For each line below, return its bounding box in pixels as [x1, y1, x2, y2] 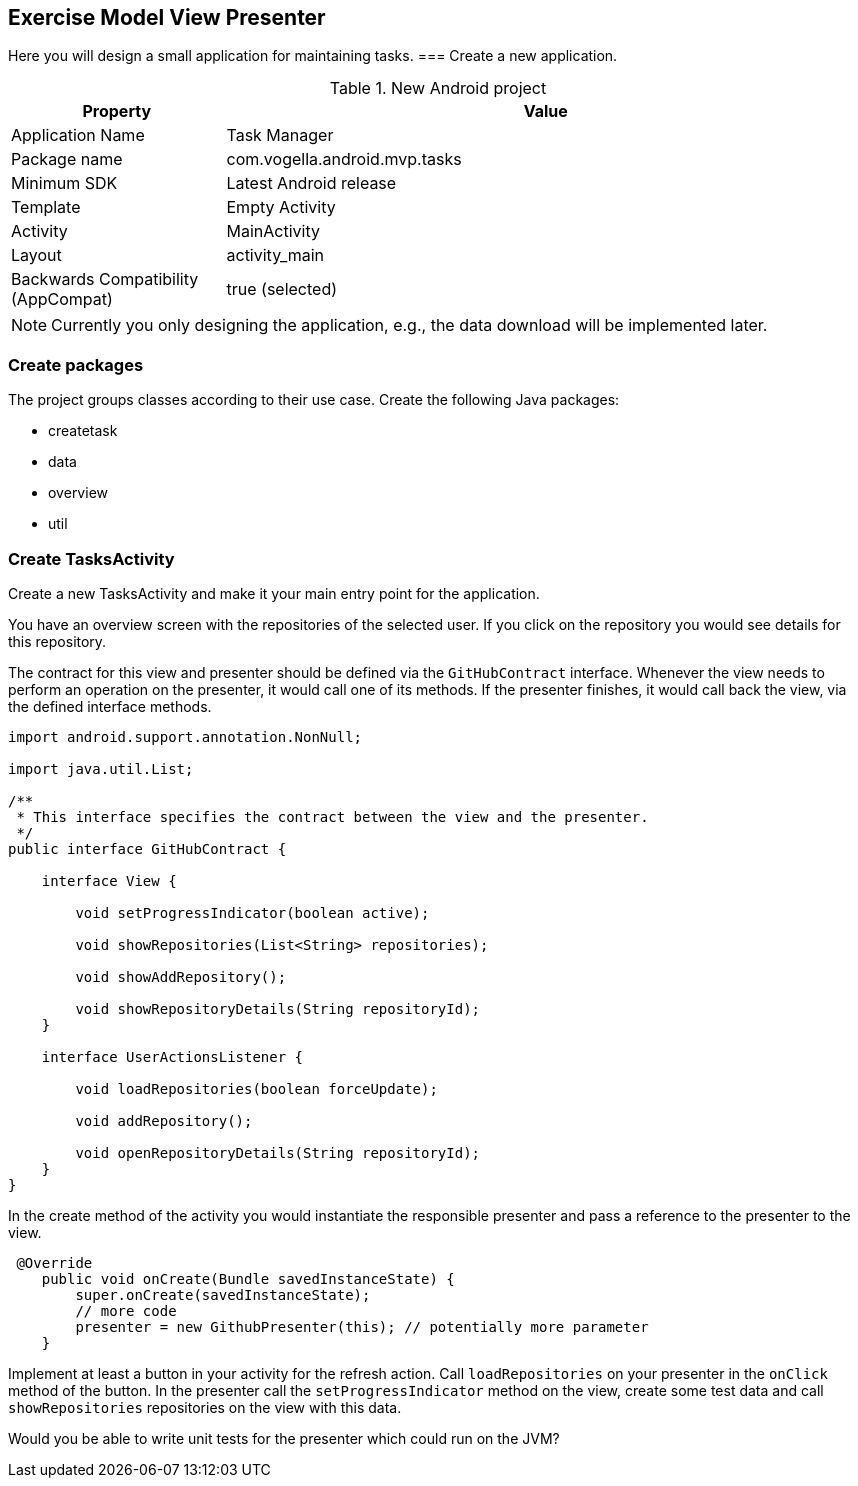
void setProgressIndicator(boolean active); [75, 904, 430, 921]
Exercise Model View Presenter [8, 5, 326, 30]
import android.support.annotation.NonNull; [8, 728, 363, 745]
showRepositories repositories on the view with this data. [8, 1398, 402, 1416]
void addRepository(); [75, 1112, 253, 1129]
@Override [16, 1254, 93, 1271]
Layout [11, 245, 62, 266]
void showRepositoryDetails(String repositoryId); [75, 1000, 481, 1017]
